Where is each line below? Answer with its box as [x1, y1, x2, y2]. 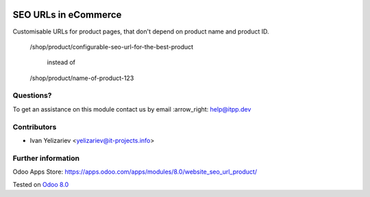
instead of [47, 58, 75, 66]
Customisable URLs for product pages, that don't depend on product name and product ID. [12, 27, 270, 36]
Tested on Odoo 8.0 [12, 180, 69, 188]
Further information [12, 153, 80, 163]
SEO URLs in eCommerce [12, 9, 122, 21]
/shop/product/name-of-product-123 [29, 74, 134, 82]
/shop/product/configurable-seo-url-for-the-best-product [29, 42, 194, 51]
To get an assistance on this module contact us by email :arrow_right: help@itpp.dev [12, 105, 251, 113]
